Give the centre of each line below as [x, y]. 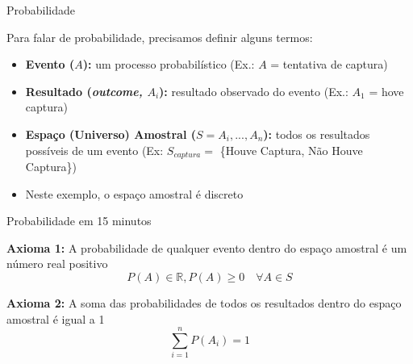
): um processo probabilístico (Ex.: [169, 64]
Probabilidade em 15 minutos [79, 221]
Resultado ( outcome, [84, 91]
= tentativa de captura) [329, 64]
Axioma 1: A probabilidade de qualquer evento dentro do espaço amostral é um [207, 247]
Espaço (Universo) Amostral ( [111, 134]
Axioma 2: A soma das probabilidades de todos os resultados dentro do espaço [204, 302]
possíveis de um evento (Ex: [94, 150]
